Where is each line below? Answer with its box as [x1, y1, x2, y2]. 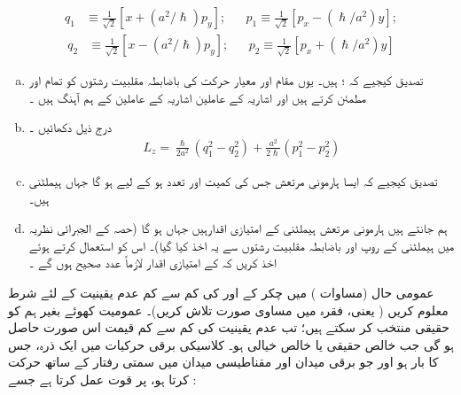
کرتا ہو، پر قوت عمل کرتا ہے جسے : [8, 369, 197, 388]
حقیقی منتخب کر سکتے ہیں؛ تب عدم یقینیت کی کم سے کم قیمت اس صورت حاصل [8, 318, 449, 337]
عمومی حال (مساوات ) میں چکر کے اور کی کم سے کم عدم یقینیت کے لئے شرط [8, 283, 434, 301]
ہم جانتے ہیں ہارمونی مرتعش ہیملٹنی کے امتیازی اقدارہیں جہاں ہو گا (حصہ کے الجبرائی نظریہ [28, 219, 448, 237]
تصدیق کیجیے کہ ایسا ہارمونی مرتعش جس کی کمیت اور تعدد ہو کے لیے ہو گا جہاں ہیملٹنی [28, 171, 438, 190]
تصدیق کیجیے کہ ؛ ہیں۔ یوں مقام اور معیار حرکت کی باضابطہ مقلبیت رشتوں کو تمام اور [28, 71, 424, 89]
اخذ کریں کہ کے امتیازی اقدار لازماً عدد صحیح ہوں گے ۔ [28, 253, 277, 272]
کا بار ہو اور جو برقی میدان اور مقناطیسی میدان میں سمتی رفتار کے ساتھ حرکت [8, 352, 439, 371]
